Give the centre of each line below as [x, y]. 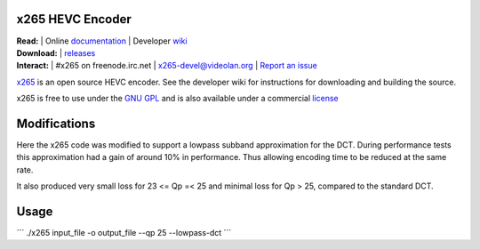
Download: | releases [56, 52]
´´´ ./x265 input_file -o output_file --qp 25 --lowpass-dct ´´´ [124, 233]
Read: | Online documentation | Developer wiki [102, 41]
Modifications [56, 123]
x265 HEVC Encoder [74, 19]
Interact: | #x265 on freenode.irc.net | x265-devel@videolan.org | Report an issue [167, 66]
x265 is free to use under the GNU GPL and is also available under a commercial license [178, 99]
